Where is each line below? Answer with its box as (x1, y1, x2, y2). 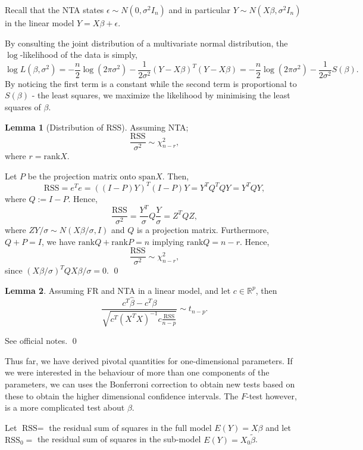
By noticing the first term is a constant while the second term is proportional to (5, 77, 297, 89)
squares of (5, 101, 41, 113)
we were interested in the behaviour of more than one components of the (5, 366, 270, 378)
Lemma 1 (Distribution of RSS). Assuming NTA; (5, 120, 189, 133)
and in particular (168, 4, 231, 15)
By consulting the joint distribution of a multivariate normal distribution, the (5, 36, 288, 49)
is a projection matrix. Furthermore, (137, 224, 269, 236)
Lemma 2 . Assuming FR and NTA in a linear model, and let (5, 284, 231, 296)
